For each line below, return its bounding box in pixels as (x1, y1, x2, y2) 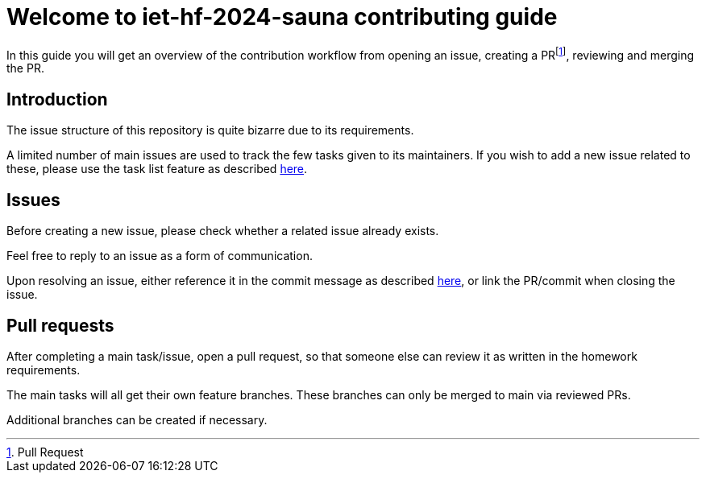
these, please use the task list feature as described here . (6, 162, 308, 176)
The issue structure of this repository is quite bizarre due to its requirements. (6, 123, 414, 138)
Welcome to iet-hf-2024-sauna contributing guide (6, 3, 558, 31)
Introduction (6, 89, 108, 109)
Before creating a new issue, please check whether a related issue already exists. (6, 224, 439, 238)
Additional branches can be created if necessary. (6, 412, 268, 427)
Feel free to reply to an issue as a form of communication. (6, 249, 313, 263)
